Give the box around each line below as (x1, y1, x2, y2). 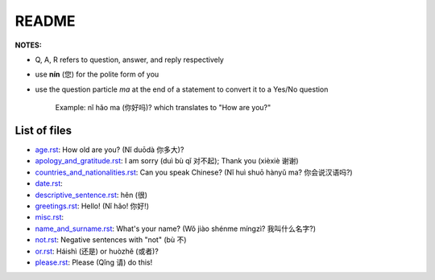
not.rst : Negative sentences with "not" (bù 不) (35, 235, 187, 245)
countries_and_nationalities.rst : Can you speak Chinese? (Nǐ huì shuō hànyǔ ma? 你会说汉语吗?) (35, 167, 354, 177)
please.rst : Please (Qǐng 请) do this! (35, 257, 153, 267)
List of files (14, 123, 72, 137)
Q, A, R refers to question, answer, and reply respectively (35, 55, 225, 64)
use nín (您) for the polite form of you (35, 69, 159, 80)
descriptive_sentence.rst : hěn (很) (35, 190, 148, 200)
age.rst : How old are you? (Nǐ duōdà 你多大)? (35, 145, 184, 154)
